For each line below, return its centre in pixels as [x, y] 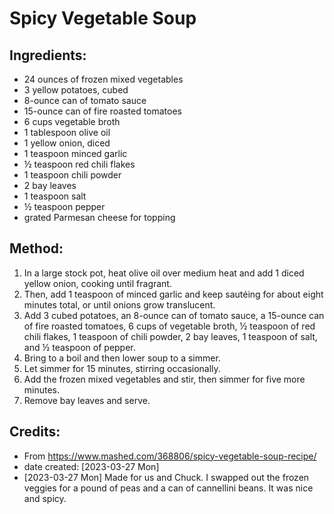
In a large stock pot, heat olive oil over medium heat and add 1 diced [164, 273]
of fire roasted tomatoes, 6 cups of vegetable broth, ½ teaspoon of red [169, 326]
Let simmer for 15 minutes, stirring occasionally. [122, 368]
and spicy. [45, 498]
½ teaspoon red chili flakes [79, 164]
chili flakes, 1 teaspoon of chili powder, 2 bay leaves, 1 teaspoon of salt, [170, 336]
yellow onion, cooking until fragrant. [97, 283]
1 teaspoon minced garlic [75, 153]
